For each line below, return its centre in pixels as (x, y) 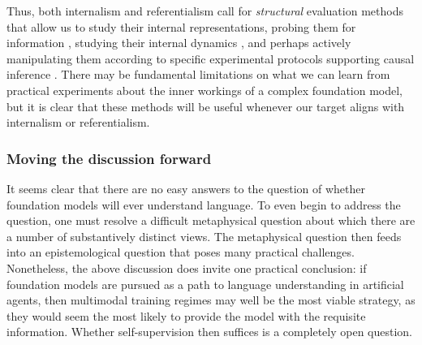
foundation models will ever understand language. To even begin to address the (204, 204)
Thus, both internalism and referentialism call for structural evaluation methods (205, 11)
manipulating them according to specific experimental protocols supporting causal (211, 58)
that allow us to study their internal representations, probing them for (181, 26)
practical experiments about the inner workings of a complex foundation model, (205, 90)
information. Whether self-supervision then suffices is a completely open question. (209, 332)
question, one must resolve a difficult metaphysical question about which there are (211, 220)
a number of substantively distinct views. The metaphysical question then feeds (204, 236)
